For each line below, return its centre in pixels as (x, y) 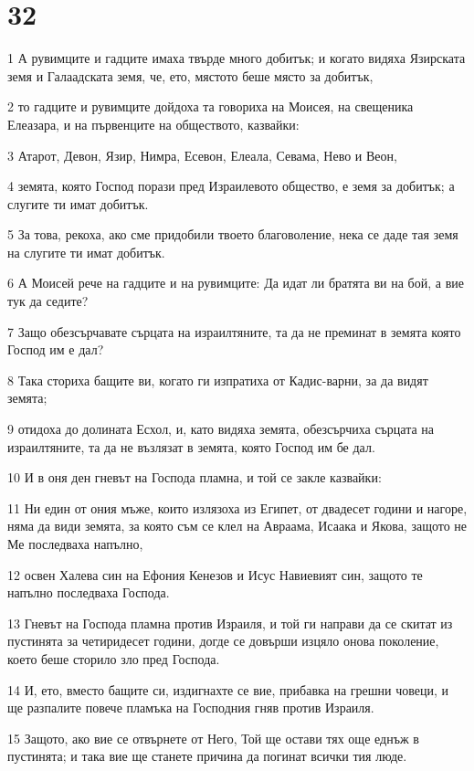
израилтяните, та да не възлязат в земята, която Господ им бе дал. (191, 446)
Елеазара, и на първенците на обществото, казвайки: (153, 124)
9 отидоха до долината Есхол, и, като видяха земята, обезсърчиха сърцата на (221, 429)
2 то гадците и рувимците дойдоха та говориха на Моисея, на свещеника (211, 106)
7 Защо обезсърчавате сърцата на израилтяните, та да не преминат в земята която (234, 331)
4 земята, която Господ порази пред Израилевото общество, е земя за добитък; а (231, 186)
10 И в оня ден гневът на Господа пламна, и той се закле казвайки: (195, 477)
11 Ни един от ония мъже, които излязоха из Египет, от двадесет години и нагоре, (237, 507)
